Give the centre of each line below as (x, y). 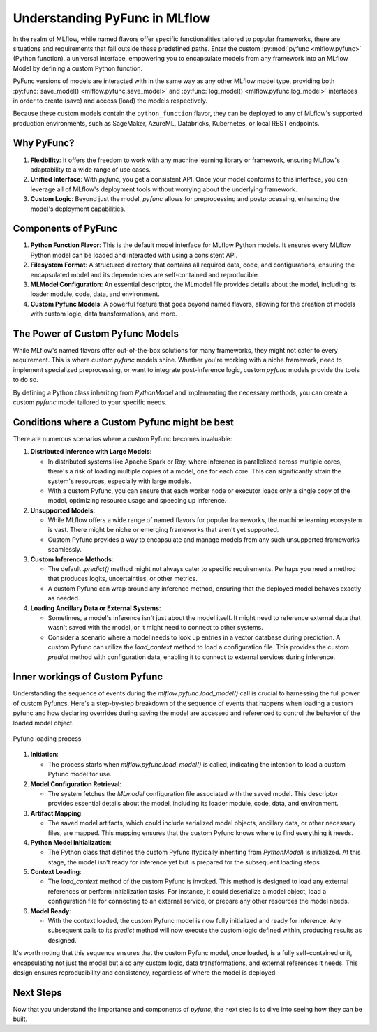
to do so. (25, 380)
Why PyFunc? (44, 143)
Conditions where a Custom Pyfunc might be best (123, 422)
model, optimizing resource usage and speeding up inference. (137, 501)
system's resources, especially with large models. (119, 481)
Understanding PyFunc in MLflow (112, 18)
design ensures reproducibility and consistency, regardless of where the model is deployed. (145, 972)
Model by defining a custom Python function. (78, 68)
